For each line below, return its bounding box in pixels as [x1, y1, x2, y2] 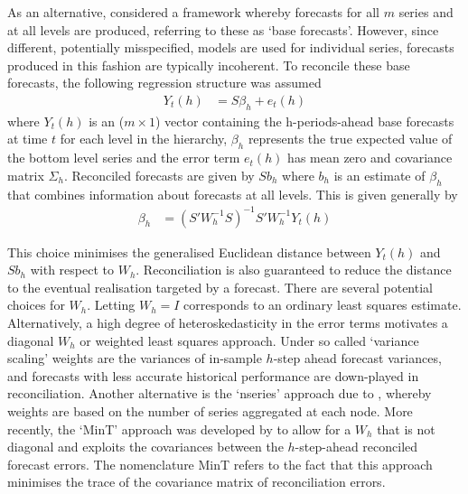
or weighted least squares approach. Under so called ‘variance [80, 331, 419, 350]
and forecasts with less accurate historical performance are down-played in [7, 366, 419, 385]
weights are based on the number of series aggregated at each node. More [7, 402, 413, 421]
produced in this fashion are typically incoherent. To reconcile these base [7, 55, 410, 74]
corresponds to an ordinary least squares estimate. [183, 295, 462, 314]
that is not [377, 419, 435, 438]
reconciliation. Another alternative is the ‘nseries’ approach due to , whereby [7, 384, 432, 403]
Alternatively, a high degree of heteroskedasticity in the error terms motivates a [7, 313, 448, 332]
